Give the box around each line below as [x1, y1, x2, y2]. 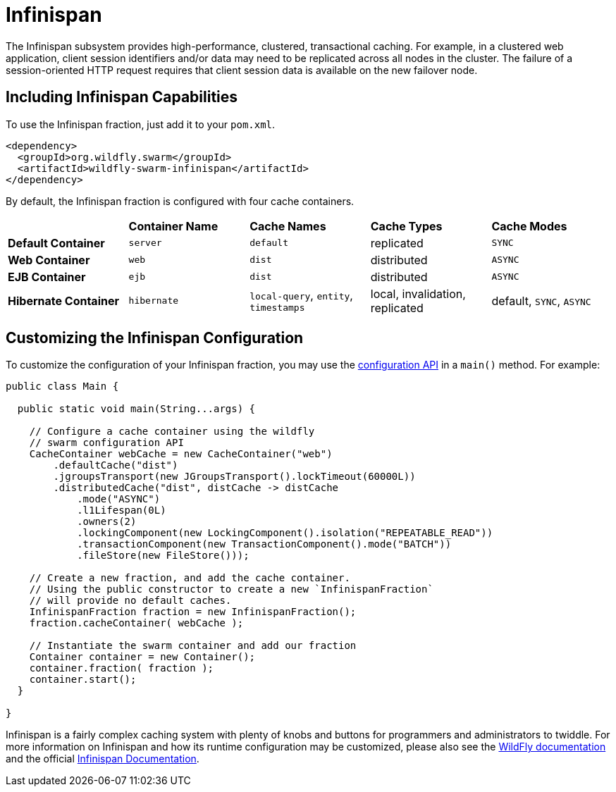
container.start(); [29, 674, 137, 686]
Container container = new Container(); [29, 651, 256, 663]
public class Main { [6, 380, 119, 392]
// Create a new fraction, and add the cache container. [29, 572, 350, 584]
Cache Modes [491, 218, 567, 233]
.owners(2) [77, 516, 137, 528]
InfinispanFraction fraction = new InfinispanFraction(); [29, 606, 357, 618]
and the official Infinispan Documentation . [6, 753, 199, 765]
